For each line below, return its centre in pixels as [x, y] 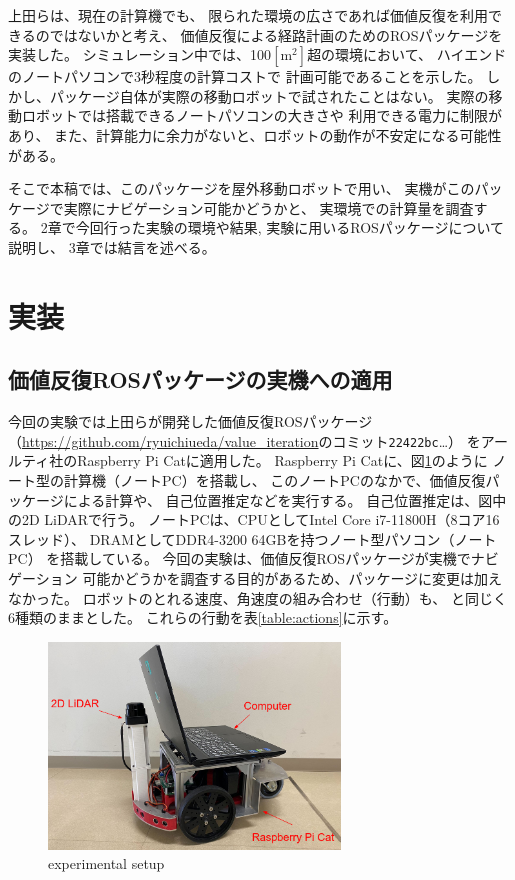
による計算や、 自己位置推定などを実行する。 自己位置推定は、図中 [285, 499]
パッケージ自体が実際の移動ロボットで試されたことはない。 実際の [269, 95]
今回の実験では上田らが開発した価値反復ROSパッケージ [190, 421]
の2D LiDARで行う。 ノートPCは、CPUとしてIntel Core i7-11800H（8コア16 [254, 519]
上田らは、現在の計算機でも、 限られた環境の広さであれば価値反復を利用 [248, 15]
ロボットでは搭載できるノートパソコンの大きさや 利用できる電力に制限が [262, 115]
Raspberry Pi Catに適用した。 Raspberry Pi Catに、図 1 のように [282, 460]
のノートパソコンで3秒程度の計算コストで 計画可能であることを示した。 [245, 76]
